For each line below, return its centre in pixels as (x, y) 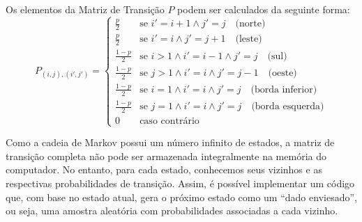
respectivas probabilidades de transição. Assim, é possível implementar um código (180, 183)
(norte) (250, 24)
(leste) (249, 39)
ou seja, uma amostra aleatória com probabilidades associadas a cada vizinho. (172, 211)
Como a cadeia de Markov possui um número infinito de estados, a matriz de (170, 142)
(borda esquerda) (288, 107)
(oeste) (282, 73)
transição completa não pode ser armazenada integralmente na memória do (166, 156)
